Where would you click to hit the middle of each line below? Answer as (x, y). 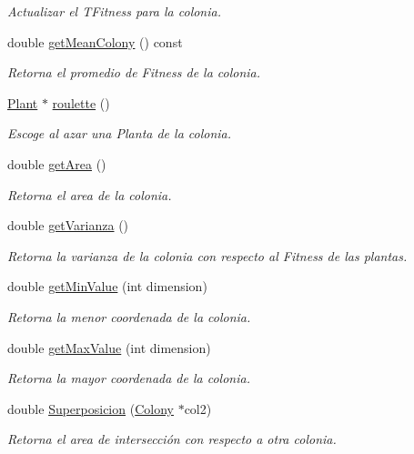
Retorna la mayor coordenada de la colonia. (129, 378)
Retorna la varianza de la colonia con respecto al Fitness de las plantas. (207, 255)
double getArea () (57, 163)
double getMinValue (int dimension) (107, 286)
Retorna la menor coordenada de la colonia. (129, 316)
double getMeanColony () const (95, 41)
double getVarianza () (68, 225)
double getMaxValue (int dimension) (109, 347)
